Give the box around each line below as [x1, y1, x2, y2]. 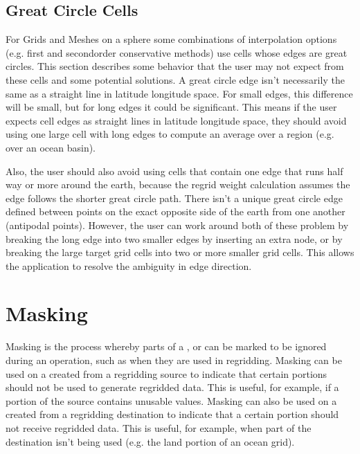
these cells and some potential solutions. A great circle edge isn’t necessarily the [6, 72, 345, 87]
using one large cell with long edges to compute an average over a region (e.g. [6, 127, 334, 141]
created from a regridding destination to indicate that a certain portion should [6, 407, 339, 421]
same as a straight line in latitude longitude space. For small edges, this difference [6, 86, 353, 100]
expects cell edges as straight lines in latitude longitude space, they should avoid [6, 113, 347, 127]
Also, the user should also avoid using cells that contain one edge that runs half [6, 163, 343, 178]
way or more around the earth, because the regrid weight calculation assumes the [6, 177, 350, 192]
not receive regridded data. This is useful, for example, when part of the [6, 420, 312, 435]
